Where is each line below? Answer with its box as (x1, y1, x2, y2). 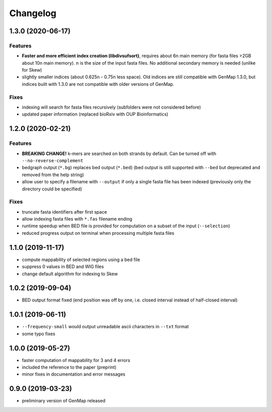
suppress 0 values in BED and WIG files (22, 264, 104, 270)
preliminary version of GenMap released (22, 398, 106, 404)
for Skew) (22, 67, 42, 73)
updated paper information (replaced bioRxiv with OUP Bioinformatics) (22, 111, 169, 117)
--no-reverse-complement (22, 158, 83, 164)
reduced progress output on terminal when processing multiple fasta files (22, 230, 175, 236)
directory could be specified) (22, 186, 83, 192)
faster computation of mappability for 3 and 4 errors (22, 357, 130, 363)
